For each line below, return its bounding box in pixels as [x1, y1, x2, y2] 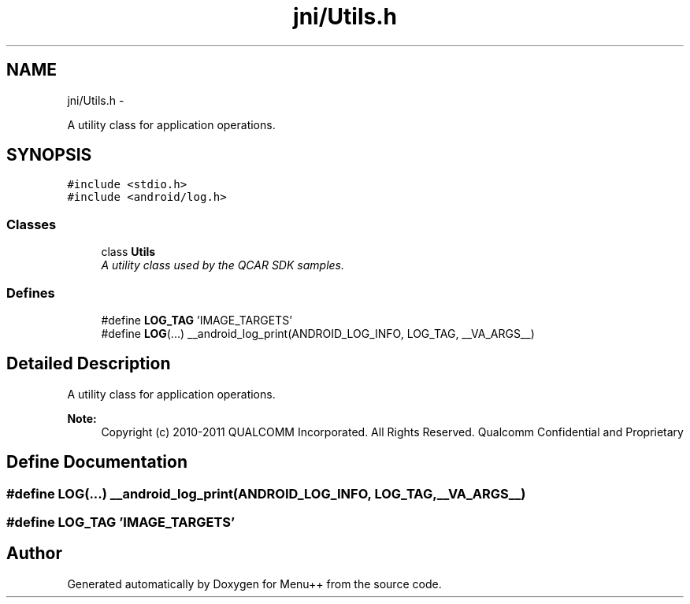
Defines [6, 284, 55, 301]
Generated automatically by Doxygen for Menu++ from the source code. [67, 576, 442, 591]
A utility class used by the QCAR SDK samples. [101, 258, 344, 272]
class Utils [101, 245, 156, 259]
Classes [6, 216, 57, 232]
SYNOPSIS [6, 145, 92, 165]
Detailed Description [6, 354, 171, 374]
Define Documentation [6, 452, 187, 472]
